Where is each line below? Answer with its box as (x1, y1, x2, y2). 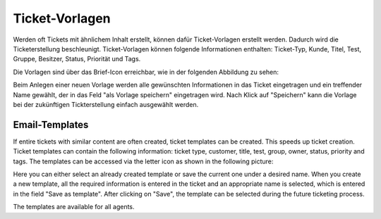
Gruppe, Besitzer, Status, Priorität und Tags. (13, 55, 141, 63)
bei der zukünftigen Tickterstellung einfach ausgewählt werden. (13, 100, 199, 108)
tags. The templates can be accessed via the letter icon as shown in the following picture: (13, 157, 274, 165)
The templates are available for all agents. (13, 203, 135, 211)
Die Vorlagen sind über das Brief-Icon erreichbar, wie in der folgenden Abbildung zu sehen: (13, 68, 279, 76)
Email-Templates (13, 118, 89, 130)
